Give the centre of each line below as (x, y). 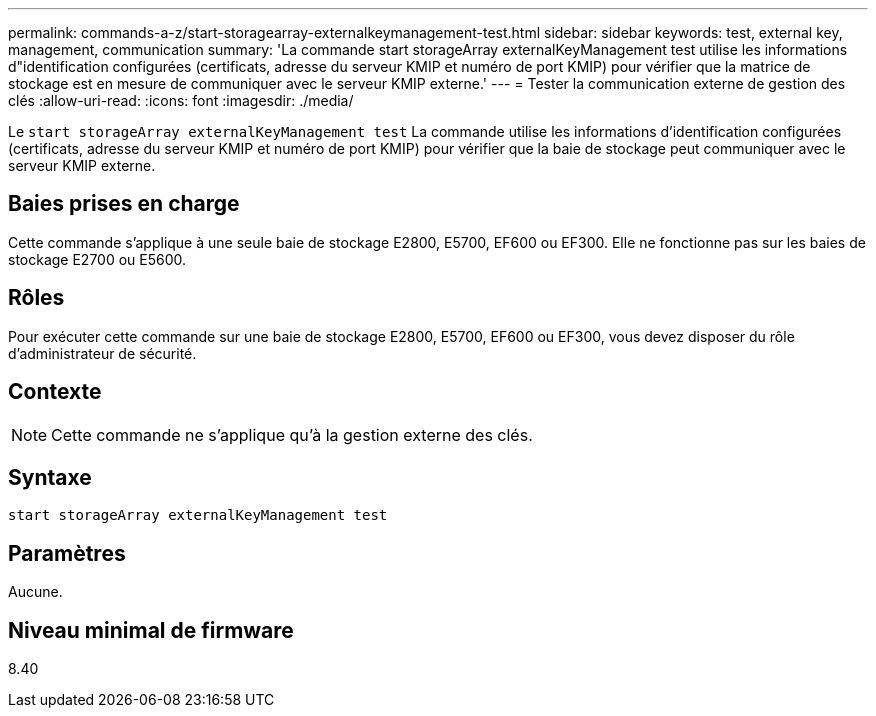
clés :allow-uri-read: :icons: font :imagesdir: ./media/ (181, 100)
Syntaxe (50, 477)
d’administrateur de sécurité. (102, 353)
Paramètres (67, 553)
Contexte (55, 392)
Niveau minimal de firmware (151, 630)
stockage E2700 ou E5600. (97, 259)
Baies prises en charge (124, 204)
